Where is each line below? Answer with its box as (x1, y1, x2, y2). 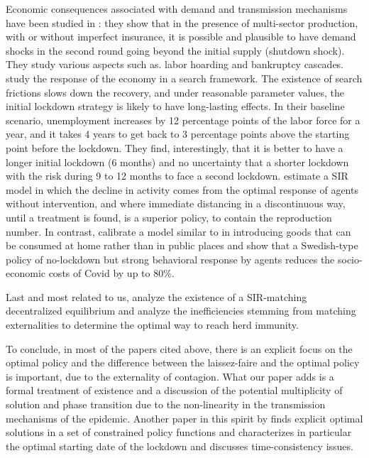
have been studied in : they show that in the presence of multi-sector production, (6, 15, 358, 30)
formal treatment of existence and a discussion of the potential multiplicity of (6, 383, 343, 398)
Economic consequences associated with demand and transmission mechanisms (6, 1, 348, 16)
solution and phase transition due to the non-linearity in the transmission (6, 397, 326, 412)
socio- (337, 251, 363, 266)
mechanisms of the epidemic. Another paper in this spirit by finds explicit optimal (6, 410, 363, 425)
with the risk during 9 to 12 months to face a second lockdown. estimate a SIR (6, 168, 348, 183)
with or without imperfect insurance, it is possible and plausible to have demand (6, 29, 356, 44)
